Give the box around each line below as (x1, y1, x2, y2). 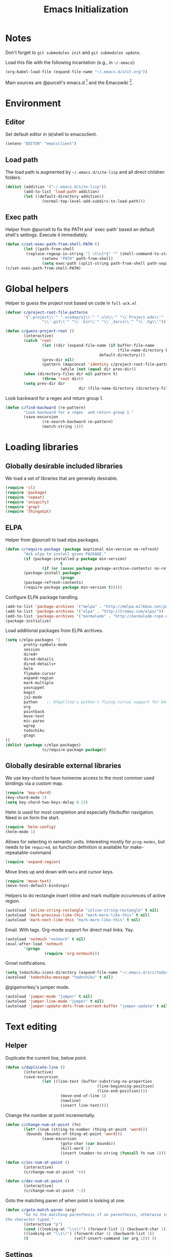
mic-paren (24, 719, 45, 724)
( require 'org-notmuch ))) (44, 951, 100, 956)
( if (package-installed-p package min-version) (24, 556, 127, 561)
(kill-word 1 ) (60, 1146, 91, 1151)
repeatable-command (5, 849, 51, 856)
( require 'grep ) (5, 504, 40, 510)
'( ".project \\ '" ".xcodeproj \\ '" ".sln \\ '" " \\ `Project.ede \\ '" (24, 314, 164, 320)
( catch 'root (24, 338, 52, 343)
